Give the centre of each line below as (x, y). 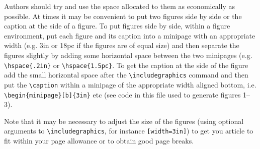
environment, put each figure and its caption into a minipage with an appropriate (130, 35)
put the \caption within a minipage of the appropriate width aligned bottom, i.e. (130, 84)
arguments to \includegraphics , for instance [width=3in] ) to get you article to (129, 131)
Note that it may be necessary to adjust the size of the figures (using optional (124, 121)
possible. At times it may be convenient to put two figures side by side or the (123, 16)
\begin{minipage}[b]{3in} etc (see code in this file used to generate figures (122, 94)
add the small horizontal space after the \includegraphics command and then (126, 75)
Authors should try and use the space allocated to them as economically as (120, 6)
